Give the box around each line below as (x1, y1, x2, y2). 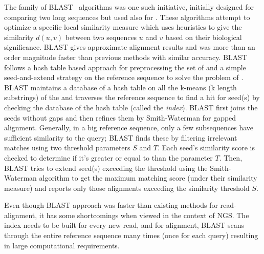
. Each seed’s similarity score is (157, 142, 255, 153)
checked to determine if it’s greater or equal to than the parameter (4, 152, 213, 163)
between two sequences (65, 31, 137, 42)
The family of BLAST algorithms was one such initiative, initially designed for (4, 2, 254, 12)
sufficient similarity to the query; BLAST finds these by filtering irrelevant (4, 132, 237, 143)
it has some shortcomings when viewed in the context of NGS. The (39, 209, 249, 220)
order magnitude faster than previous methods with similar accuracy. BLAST (4, 51, 248, 62)
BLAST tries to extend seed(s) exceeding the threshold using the (4, 162, 208, 173)
